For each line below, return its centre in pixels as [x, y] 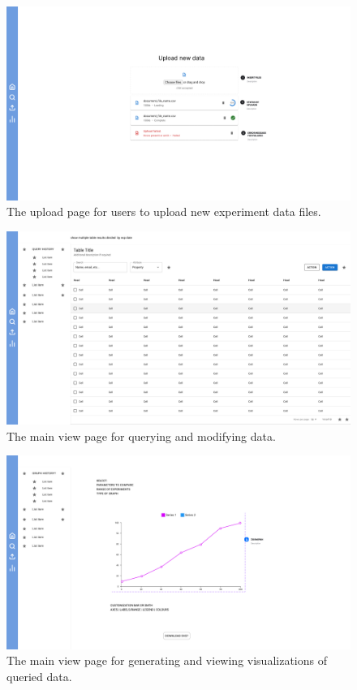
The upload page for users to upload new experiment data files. [164, 211]
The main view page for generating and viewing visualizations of [167, 660]
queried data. [39, 677]
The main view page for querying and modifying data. [141, 436]
